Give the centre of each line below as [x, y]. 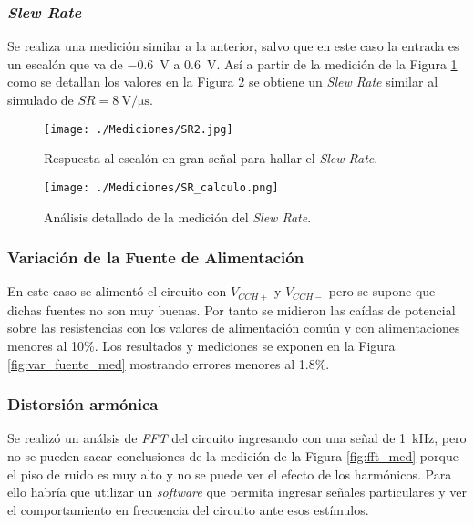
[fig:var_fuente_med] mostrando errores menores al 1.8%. [169, 363]
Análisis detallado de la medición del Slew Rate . [178, 216]
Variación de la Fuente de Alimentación [156, 257]
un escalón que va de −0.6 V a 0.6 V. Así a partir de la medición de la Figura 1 [232, 63]
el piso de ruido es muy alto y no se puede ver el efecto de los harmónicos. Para [230, 474]
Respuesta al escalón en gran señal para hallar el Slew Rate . [211, 158]
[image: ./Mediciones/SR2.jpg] [139, 129]
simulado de [41, 99]
